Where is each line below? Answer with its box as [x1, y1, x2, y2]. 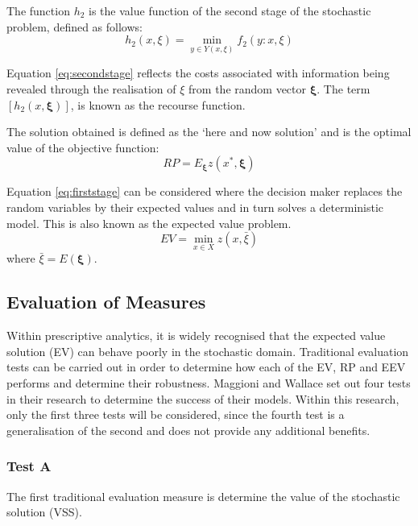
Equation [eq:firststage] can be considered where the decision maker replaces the [6, 183, 403, 200]
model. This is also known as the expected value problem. [6, 214, 292, 231]
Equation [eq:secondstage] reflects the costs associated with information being [6, 64, 390, 81]
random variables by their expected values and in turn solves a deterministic [6, 198, 384, 215]
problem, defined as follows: [6, 18, 143, 35]
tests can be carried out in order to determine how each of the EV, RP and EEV [6, 358, 406, 375]
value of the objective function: [6, 139, 159, 155]
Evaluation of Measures [6, 289, 206, 314]
